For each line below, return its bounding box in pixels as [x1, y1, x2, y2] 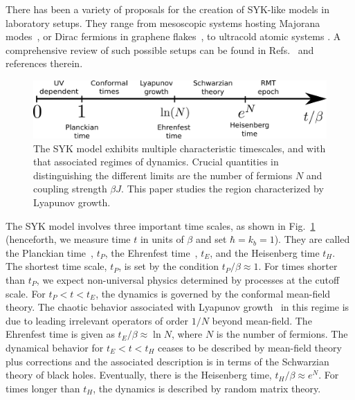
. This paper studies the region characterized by [121, 181, 324, 196]
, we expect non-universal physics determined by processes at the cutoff [36, 272, 340, 287]
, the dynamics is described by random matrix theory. [93, 381, 321, 395]
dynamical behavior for [6, 340, 104, 354]
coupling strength [33, 181, 107, 196]
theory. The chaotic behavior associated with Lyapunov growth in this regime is [6, 300, 349, 314]
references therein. [6, 56, 83, 71]
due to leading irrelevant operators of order [6, 313, 188, 327]
